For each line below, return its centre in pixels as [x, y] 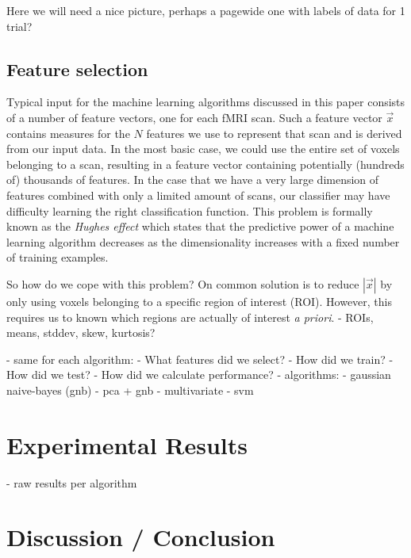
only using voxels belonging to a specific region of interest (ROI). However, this [200, 301]
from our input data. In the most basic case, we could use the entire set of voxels [203, 149]
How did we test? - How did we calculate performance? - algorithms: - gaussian [199, 375]
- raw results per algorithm [72, 482]
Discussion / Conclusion [141, 537]
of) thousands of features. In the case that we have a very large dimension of [193, 180]
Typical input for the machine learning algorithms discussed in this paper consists [206, 102]
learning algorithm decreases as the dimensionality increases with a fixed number [203, 241]
